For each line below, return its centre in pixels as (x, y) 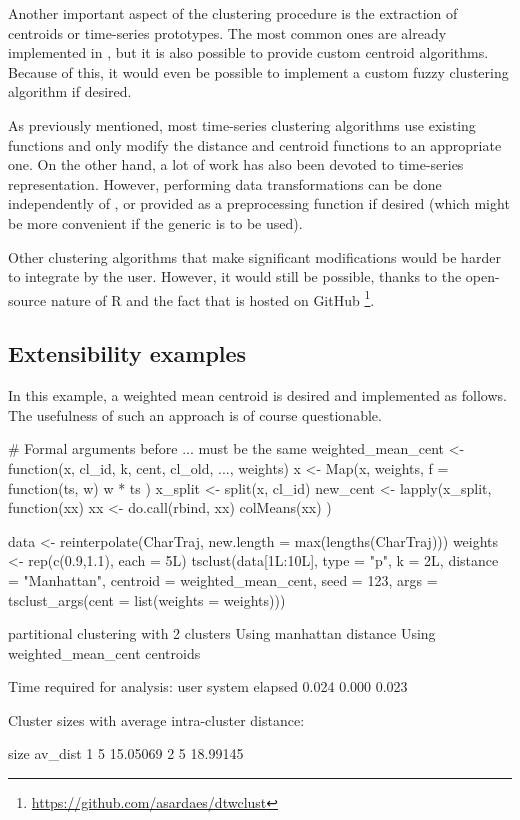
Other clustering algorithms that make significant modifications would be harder (254, 256)
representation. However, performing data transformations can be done (225, 183)
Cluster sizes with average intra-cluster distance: (156, 719)
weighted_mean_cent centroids (104, 652)
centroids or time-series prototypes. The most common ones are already (227, 32)
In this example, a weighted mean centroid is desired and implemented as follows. (257, 395)
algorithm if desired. (70, 91)
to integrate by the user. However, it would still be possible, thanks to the (235, 276)
